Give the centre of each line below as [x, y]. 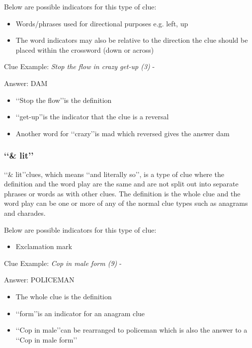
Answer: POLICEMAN [39, 280]
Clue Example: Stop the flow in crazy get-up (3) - [80, 66]
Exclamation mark [44, 246]
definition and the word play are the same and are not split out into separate [121, 184]
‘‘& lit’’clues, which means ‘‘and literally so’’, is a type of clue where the [114, 174]
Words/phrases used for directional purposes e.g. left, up [102, 23]
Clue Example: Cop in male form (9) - [63, 263]
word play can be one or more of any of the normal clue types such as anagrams [126, 203]
